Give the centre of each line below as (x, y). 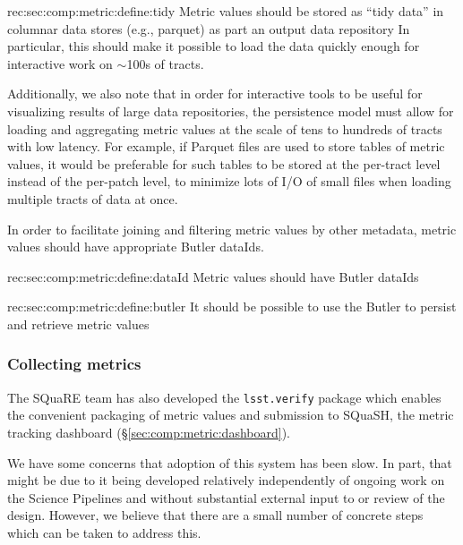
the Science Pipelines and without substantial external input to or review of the (226, 497)
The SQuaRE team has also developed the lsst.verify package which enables (224, 397)
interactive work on (60, 63)
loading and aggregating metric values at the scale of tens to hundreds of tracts (225, 128)
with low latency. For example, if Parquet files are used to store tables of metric (226, 146)
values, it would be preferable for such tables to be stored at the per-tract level (224, 163)
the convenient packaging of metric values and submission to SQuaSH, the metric (231, 415)
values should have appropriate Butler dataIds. (136, 247)
